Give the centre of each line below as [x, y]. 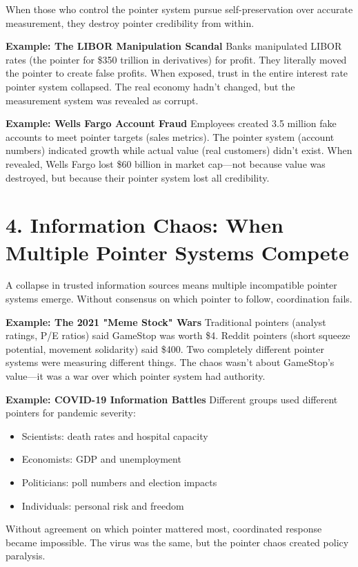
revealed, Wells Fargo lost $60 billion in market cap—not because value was [166, 163]
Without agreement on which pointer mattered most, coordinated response [164, 529]
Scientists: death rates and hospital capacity [115, 435]
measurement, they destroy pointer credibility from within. [130, 22]
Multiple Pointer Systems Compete [177, 252]
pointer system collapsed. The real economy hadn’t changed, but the [150, 86]
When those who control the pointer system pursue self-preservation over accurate [179, 9]
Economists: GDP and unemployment [101, 459]
